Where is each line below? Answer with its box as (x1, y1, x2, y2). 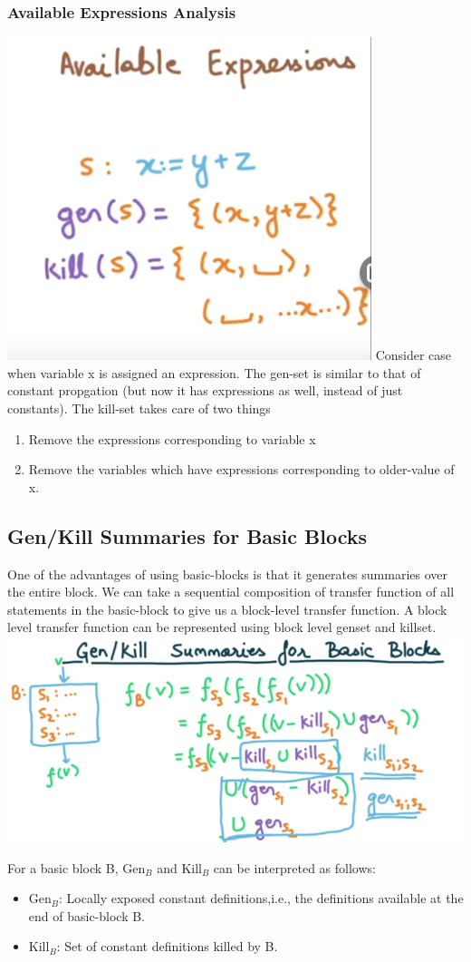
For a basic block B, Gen (7, 858, 146, 877)
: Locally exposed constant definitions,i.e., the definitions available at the (59, 889, 464, 908)
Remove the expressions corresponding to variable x (28, 429, 316, 448)
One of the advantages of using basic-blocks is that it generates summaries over (7, 564, 448, 583)
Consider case (375, 345, 452, 364)
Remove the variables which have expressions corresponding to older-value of (28, 460, 455, 479)
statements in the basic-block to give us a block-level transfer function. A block (7, 599, 447, 618)
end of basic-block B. (28, 906, 146, 925)
